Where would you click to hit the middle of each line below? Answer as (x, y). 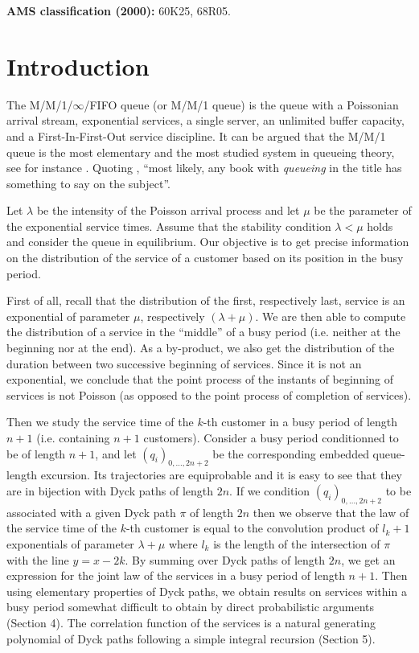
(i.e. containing (73, 437)
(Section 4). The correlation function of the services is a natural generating (191, 622)
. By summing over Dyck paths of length (225, 559)
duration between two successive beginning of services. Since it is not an (184, 363)
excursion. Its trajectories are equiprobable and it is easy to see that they (221, 475)
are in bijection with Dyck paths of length (110, 490)
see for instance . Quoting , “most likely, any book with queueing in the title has (204, 168)
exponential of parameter (68, 316)
